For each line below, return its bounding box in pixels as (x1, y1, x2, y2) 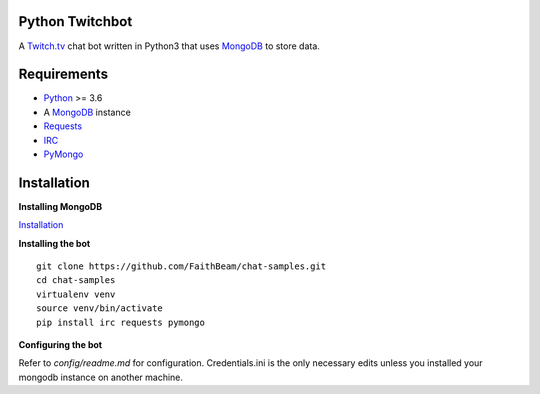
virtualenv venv (36, 288, 116, 300)
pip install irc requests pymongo (36, 316, 205, 328)
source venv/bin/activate (36, 303, 164, 314)
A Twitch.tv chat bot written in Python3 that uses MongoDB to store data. (18, 40, 320, 52)
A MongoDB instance (43, 106, 132, 118)
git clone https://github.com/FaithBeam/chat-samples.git (36, 261, 327, 272)
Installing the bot (18, 237, 91, 249)
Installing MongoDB (18, 200, 103, 212)
